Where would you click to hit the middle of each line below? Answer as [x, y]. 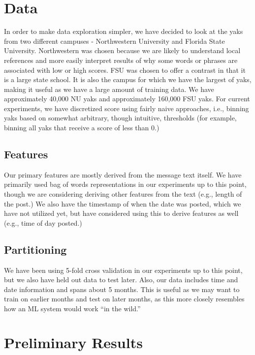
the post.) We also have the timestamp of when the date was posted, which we [123, 203]
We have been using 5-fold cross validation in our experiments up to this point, [123, 270]
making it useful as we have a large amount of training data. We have [109, 89]
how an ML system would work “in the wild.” [72, 308]
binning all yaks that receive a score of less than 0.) [82, 128]
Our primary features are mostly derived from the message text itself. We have [123, 174]
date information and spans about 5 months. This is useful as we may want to [122, 289]
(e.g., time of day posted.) [43, 222]
